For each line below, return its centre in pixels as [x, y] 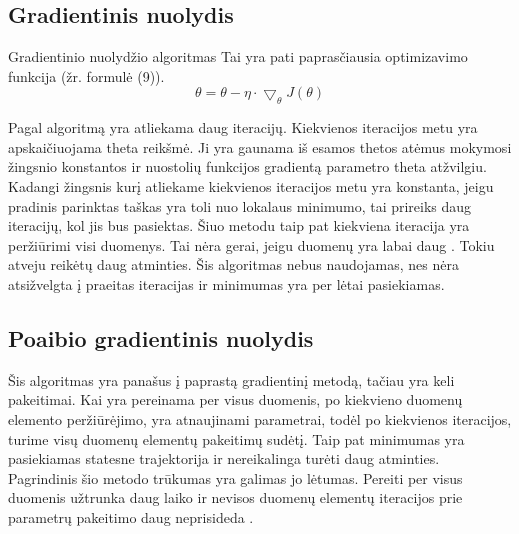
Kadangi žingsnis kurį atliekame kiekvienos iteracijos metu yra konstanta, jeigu [251, 185]
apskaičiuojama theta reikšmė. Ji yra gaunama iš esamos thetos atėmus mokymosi [260, 146]
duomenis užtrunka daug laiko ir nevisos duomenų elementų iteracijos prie [235, 497]
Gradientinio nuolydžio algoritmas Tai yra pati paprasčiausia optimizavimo [238, 56]
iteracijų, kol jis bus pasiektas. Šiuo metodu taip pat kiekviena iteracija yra [239, 225]
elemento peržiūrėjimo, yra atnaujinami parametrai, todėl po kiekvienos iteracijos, [260, 418]
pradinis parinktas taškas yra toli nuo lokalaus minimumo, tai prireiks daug [240, 205]
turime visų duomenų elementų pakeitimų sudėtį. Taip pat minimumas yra [236, 438]
